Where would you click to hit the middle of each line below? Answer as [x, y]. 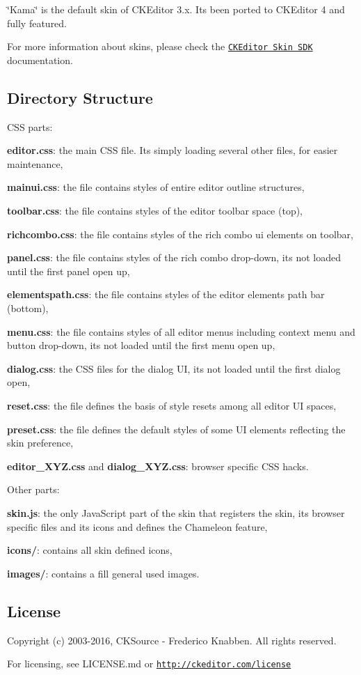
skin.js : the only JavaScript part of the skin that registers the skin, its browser [176, 512]
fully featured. [37, 23]
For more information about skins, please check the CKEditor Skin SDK [160, 46]
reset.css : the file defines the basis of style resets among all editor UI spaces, [172, 405]
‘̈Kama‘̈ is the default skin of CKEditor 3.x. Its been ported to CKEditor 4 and [176, 9]
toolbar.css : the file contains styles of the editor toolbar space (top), [155, 211]
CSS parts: [30, 126]
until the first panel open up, [69, 271]
